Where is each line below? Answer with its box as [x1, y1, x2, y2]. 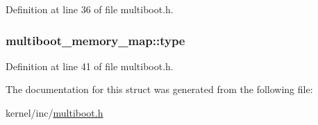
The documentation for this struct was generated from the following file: [6, 82, 313, 97]
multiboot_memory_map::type [6, 31, 185, 49]
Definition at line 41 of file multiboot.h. [6, 58, 174, 73]
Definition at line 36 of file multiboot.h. [6, 2, 174, 16]
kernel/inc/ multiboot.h [6, 106, 103, 119]
